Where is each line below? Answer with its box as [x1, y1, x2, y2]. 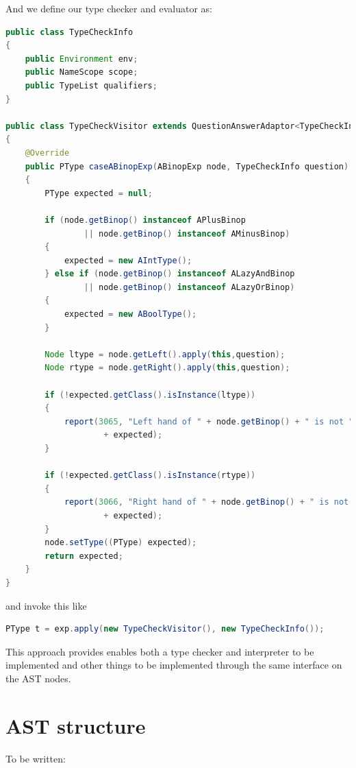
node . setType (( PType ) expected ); [44, 538, 197, 548]
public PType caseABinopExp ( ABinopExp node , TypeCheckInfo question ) [25, 161, 349, 171]
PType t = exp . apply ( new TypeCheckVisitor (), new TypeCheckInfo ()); [5, 624, 325, 634]
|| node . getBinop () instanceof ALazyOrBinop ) [84, 282, 295, 292]
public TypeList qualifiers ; [25, 80, 157, 91]
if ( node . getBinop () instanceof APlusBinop [44, 215, 246, 225]
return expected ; [44, 551, 123, 561]
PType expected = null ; [44, 188, 153, 198]
